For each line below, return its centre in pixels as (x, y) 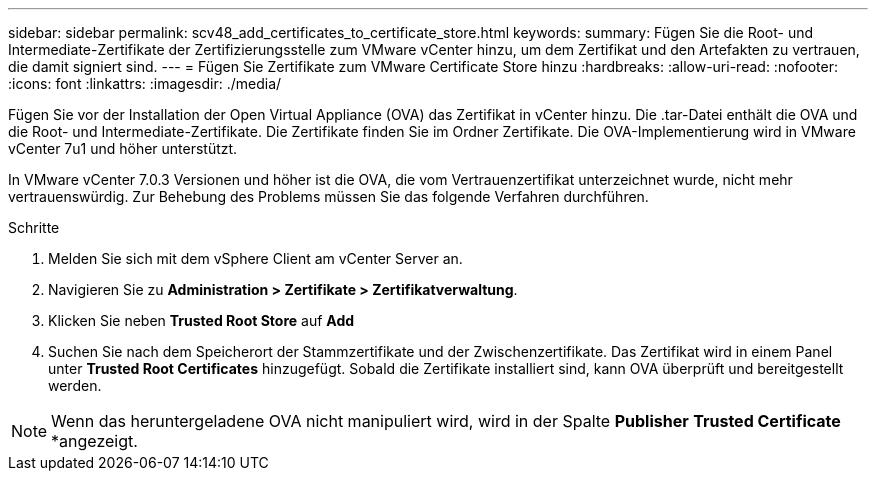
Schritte (34, 227)
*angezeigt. (94, 441)
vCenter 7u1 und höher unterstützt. (123, 148)
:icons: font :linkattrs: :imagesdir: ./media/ (145, 83)
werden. (75, 385)
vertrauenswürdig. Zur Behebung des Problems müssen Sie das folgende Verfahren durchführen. (328, 196)
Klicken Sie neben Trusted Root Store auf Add (201, 320)
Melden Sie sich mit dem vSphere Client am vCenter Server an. (255, 258)
